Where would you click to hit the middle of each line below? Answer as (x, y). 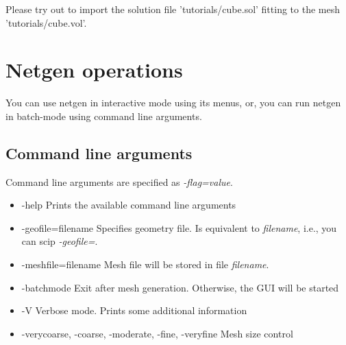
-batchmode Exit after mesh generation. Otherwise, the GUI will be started (180, 287)
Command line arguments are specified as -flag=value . (119, 181)
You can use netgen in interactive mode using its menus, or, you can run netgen (173, 103)
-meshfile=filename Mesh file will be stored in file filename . (145, 264)
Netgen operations (94, 70)
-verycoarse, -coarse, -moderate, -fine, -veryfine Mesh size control (157, 333)
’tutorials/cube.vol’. (46, 22)
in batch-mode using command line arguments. (104, 116)
